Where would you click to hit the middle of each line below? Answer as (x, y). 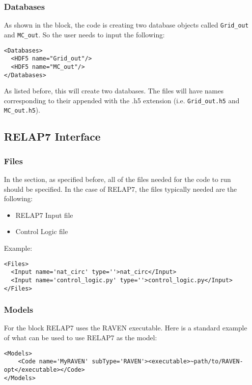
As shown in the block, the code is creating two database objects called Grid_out (126, 25)
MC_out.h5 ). (22, 110)
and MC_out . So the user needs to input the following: (84, 34)
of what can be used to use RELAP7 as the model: (81, 338)
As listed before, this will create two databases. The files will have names (114, 91)
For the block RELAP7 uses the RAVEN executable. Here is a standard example (126, 328)
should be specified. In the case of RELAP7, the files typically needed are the (120, 189)
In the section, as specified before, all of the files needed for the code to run (118, 179)
